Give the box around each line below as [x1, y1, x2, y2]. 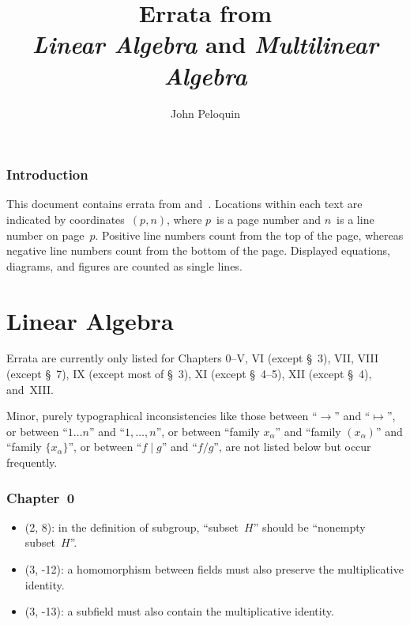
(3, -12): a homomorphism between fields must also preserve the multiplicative [24, 561, 404, 578]
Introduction [6, 165, 88, 184]
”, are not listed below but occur [213, 438, 371, 455]
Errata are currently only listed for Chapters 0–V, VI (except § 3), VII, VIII [6, 350, 378, 366]
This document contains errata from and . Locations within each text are [6, 195, 363, 212]
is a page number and [216, 210, 322, 227]
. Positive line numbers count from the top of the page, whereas [95, 226, 404, 243]
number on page [6, 226, 85, 243]
